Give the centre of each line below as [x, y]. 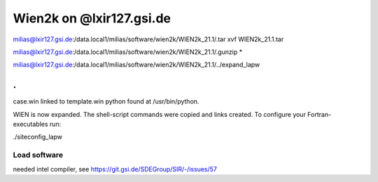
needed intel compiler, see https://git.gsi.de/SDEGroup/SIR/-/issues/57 [115, 169]
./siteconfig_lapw [38, 137]
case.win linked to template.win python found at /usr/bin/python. [106, 101]
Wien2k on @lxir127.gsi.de [92, 18]
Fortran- [319, 114]
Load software [38, 155]
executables [30, 124]
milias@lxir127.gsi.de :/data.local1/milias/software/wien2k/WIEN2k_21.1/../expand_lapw [136, 65]
